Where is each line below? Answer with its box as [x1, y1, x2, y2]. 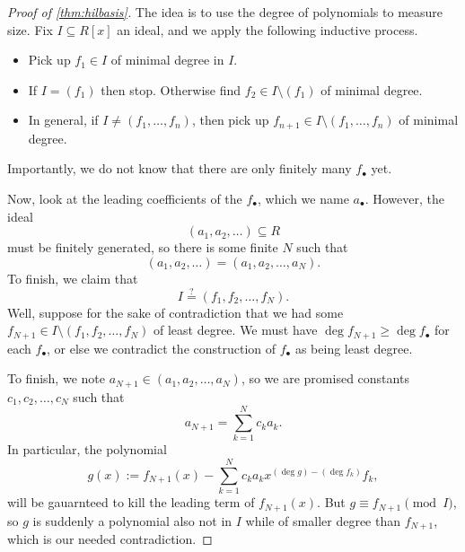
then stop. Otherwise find [101, 80, 241, 99]
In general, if [28, 110, 99, 129]
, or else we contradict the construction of [47, 338, 276, 357]
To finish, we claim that [7, 268, 138, 287]
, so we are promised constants [241, 369, 409, 388]
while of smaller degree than [245, 511, 400, 530]
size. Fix [7, 20, 53, 39]
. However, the [364, 189, 444, 208]
